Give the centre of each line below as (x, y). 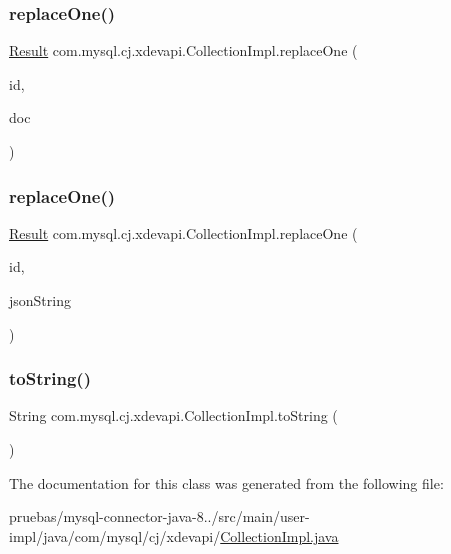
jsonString (40, 300)
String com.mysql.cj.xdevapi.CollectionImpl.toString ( (173, 415)
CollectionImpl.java (279, 535)
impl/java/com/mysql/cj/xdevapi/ (115, 535)
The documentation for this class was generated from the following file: (226, 482)
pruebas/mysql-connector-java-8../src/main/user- (159, 516)
